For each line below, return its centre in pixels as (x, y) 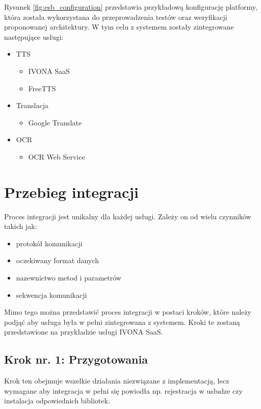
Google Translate (55, 122)
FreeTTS (42, 88)
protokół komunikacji (49, 243)
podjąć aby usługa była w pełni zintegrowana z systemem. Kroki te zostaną (122, 322)
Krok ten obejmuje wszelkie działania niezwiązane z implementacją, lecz (117, 381)
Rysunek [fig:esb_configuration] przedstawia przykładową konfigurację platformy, (131, 7)
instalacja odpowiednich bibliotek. (57, 401)
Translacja (32, 105)
